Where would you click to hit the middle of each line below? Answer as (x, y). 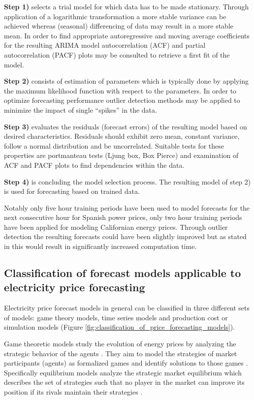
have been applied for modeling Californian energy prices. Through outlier (116, 227)
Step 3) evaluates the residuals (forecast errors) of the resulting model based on (126, 126)
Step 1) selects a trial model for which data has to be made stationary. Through (127, 6)
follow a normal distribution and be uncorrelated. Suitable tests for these (114, 145)
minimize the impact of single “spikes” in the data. (80, 109)
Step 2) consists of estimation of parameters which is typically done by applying (127, 81)
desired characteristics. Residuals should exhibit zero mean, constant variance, (122, 136)
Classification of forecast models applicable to (123, 273)
